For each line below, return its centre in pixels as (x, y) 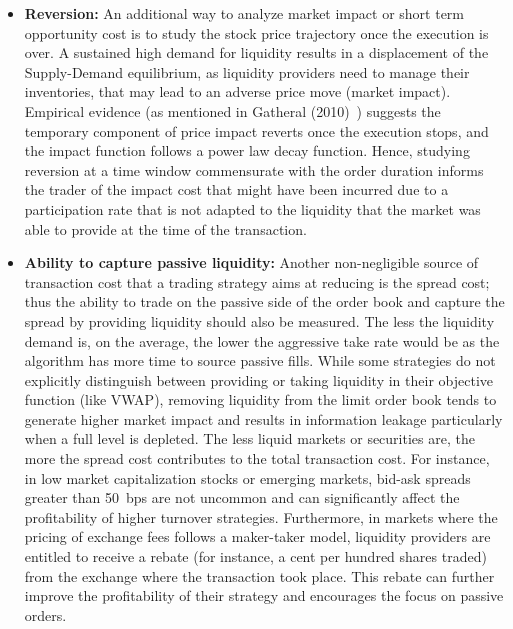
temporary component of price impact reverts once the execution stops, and (256, 130)
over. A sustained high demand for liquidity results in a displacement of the (256, 52)
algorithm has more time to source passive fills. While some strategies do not (260, 360)
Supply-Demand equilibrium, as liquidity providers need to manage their (247, 71)
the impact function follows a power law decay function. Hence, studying (247, 150)
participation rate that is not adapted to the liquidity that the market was (252, 208)
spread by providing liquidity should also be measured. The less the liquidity (259, 320)
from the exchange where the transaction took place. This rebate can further (259, 575)
